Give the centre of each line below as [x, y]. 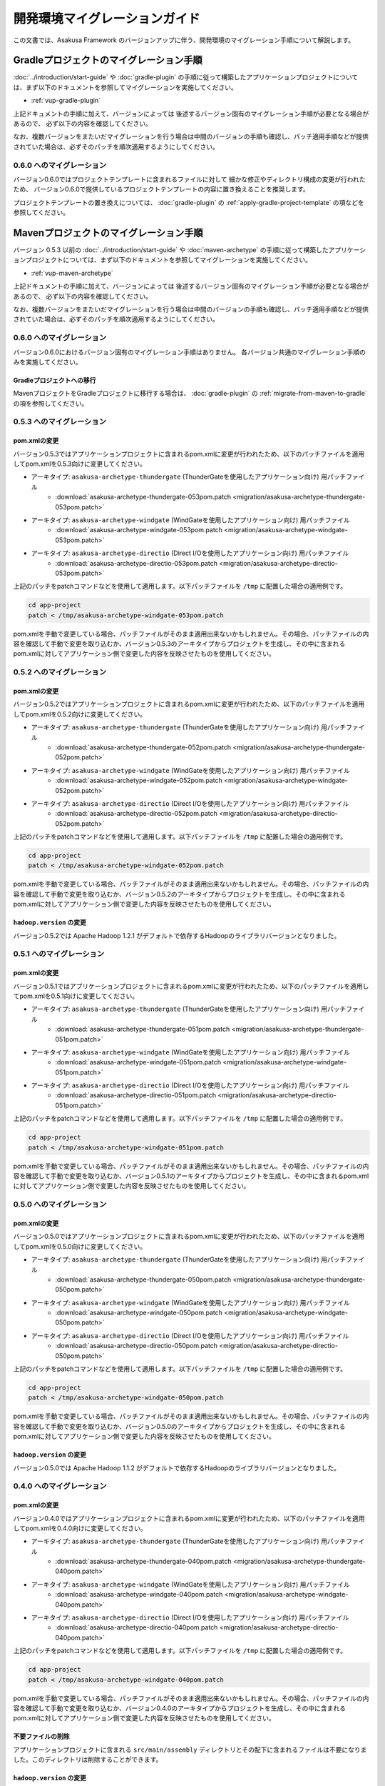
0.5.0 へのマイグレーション [60, 1204]
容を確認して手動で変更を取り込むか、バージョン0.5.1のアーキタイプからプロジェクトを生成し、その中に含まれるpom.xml [191, 1176]
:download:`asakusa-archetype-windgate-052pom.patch [139, 780]
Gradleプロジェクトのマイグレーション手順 [108, 60]
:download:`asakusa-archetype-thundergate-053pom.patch [143, 497]
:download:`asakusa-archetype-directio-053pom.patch [136, 563]
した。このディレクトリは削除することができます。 [88, 1760]
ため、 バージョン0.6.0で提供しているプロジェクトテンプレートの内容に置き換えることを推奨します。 [161, 189]
